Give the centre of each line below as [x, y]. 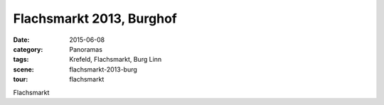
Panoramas [86, 49]
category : [28, 49]
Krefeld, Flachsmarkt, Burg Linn [116, 60]
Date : [21, 40]
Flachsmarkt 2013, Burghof [95, 18]
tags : [21, 60]
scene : [24, 69]
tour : [21, 79]
